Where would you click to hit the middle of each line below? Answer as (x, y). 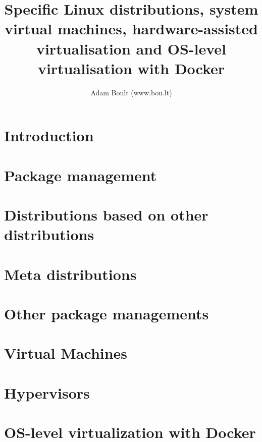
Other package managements (107, 313)
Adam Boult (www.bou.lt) (131, 92)
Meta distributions (70, 274)
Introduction (49, 135)
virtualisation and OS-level (131, 48)
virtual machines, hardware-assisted (131, 29)
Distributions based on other (106, 215)
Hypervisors (47, 392)
